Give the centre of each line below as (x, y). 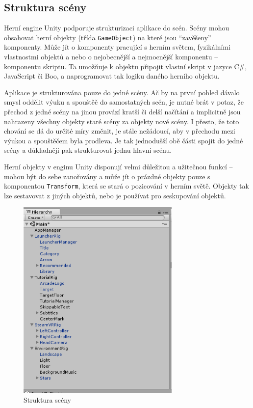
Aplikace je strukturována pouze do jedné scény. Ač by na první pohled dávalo (122, 92)
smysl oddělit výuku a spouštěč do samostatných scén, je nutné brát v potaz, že (124, 102)
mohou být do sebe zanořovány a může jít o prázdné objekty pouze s (107, 176)
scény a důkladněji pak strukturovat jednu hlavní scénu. (88, 150)
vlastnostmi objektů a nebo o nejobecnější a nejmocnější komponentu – (111, 57)
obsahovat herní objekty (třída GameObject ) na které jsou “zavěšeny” (108, 37)
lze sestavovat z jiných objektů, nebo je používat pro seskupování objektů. (115, 195)
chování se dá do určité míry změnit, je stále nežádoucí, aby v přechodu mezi (120, 131)
